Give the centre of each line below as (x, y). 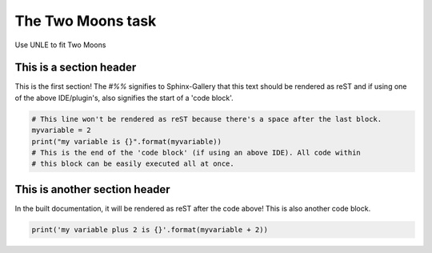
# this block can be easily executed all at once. (133, 164)
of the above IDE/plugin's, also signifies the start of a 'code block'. (124, 98)
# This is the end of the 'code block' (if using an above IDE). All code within (196, 153)
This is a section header (76, 68)
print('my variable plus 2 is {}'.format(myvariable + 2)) (150, 229)
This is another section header (93, 189)
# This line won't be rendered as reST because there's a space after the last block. (207, 119)
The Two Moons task (86, 21)
